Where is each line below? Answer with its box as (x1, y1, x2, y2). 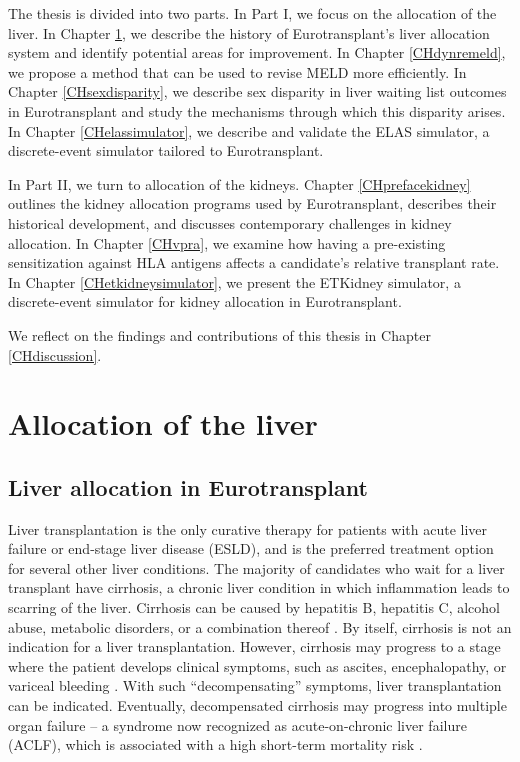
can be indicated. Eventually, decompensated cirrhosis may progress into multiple (8, 695, 507, 716)
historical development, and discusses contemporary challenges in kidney (8, 212, 452, 233)
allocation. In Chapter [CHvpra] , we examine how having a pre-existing (8, 232, 446, 253)
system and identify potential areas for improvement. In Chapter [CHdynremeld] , (8, 42, 506, 63)
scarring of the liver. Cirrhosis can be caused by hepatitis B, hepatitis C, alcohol (8, 597, 501, 618)
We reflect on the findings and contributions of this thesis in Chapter (8, 324, 431, 345)
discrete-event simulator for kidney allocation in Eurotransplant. (8, 291, 402, 312)
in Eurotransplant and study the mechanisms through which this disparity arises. (8, 100, 506, 121)
